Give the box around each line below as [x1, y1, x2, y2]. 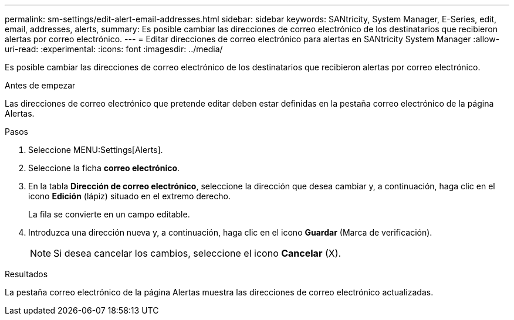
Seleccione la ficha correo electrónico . [28, 163, 180, 173]
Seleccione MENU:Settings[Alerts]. [28, 145, 163, 155]
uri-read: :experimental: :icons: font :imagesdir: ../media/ [5, 44, 223, 54]
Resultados [5, 269, 48, 279]
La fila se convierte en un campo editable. [28, 209, 190, 219]
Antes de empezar [5, 80, 76, 90]
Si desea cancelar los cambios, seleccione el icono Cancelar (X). [53, 247, 341, 259]
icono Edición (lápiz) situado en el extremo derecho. [28, 191, 231, 201]
